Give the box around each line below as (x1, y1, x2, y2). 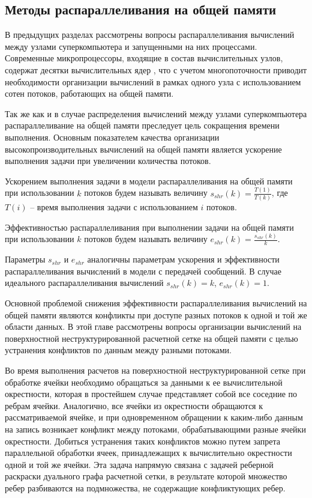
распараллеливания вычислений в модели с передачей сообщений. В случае (5, 264, 281, 277)
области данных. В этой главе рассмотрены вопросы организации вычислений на (5, 320, 302, 333)
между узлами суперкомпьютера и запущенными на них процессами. (5, 40, 257, 52)
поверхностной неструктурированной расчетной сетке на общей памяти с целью (5, 332, 298, 344)
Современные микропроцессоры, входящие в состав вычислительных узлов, (5, 52, 283, 64)
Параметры (5, 253, 46, 266)
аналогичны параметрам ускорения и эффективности (87, 253, 280, 266)
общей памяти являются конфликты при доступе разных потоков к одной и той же (5, 308, 307, 321)
